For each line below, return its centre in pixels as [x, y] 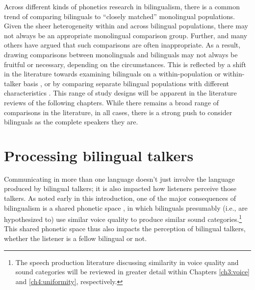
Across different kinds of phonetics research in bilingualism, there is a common [122, 6]
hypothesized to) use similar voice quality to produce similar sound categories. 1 [123, 218]
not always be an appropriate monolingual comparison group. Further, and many [126, 35]
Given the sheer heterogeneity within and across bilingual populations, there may [126, 26]
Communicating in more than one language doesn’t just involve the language [119, 179]
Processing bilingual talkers [99, 155]
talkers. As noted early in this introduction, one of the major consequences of [120, 198]
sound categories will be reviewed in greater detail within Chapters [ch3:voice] [132, 272]
